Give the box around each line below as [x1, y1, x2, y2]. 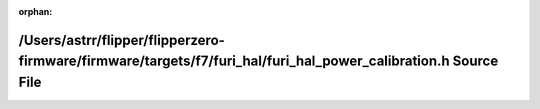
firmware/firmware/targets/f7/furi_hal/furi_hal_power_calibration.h [18, 53, 450, 70]
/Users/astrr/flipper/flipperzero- [18, 31, 225, 49]
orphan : [18, 6, 53, 17]
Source [452, 53, 499, 70]
